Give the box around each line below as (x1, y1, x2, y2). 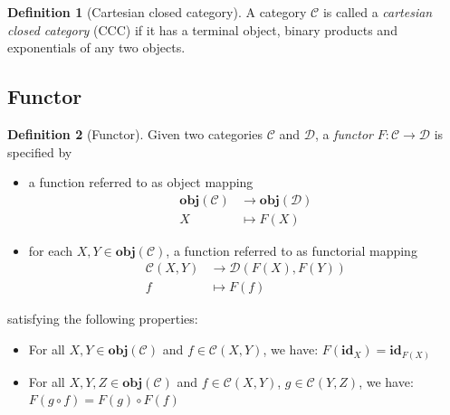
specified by (7, 142, 72, 161)
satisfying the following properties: (7, 309, 198, 328)
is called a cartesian (322, 3, 433, 21)
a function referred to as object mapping (28, 173, 254, 192)
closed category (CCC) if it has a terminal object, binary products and (7, 20, 397, 39)
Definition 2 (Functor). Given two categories (7, 124, 263, 143)
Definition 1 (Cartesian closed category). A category (7, 3, 307, 21)
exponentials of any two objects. (7, 38, 186, 57)
